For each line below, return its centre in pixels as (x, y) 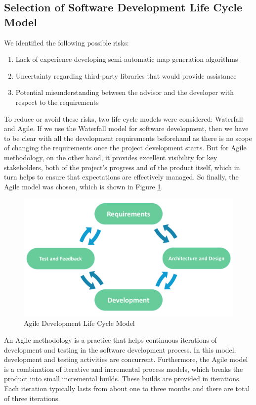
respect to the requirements (57, 102)
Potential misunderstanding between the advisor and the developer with (125, 92)
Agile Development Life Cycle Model (79, 323)
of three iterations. (32, 398)
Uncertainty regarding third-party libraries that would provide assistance (126, 75)
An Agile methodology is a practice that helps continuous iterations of (110, 340)
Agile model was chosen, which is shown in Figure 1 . (84, 186)
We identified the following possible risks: (66, 42)
